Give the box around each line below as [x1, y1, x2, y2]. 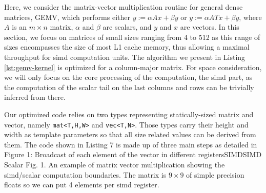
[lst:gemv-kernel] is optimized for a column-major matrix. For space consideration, [4, 61, 262, 72]
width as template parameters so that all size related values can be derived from [4, 129, 256, 140]
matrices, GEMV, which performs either [4, 11, 130, 22]
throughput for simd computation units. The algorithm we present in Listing [4, 51, 245, 62]
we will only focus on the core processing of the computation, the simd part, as [4, 72, 253, 82]
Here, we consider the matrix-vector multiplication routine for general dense [4, 2, 243, 12]
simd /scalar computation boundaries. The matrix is [4, 169, 167, 180]
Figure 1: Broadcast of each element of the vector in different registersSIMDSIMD [4, 149, 262, 160]
